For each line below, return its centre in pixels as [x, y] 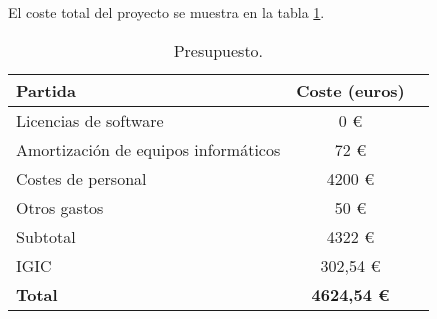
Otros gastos [60, 207]
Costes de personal [81, 178]
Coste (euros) [350, 90]
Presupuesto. [218, 50]
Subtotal [46, 236]
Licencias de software [90, 120]
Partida [46, 90]
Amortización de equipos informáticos [148, 149]
